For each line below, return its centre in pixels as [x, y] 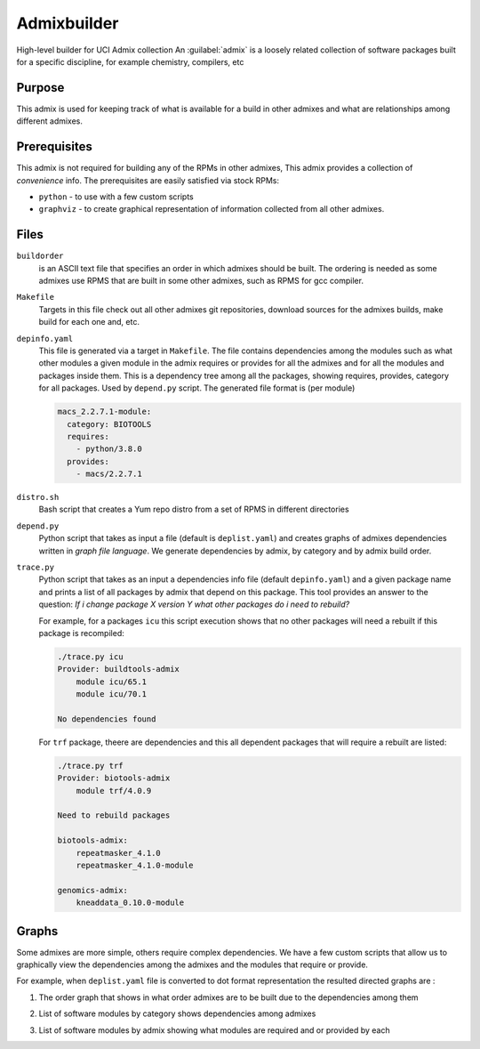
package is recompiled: [81, 633]
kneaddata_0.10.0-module [130, 903]
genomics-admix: [93, 890]
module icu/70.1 [111, 694]
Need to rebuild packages [114, 815]
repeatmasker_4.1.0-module [135, 865]
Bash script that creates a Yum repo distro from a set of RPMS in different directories [194, 509]
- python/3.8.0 [109, 449]
